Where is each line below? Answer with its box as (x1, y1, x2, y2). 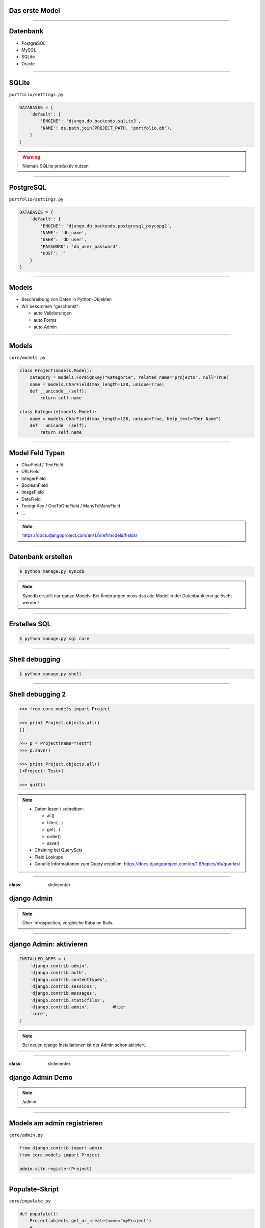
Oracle (21, 60, 35, 66)
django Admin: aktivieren (9, 940, 88, 949)
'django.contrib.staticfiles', (29, 997, 105, 1003)
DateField (21, 496, 41, 502)
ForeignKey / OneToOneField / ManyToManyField (21, 503, 120, 509)
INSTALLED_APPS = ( (19, 956, 66, 962)
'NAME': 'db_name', (40, 230, 87, 235)
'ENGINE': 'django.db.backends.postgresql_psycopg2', (40, 223, 172, 228)
